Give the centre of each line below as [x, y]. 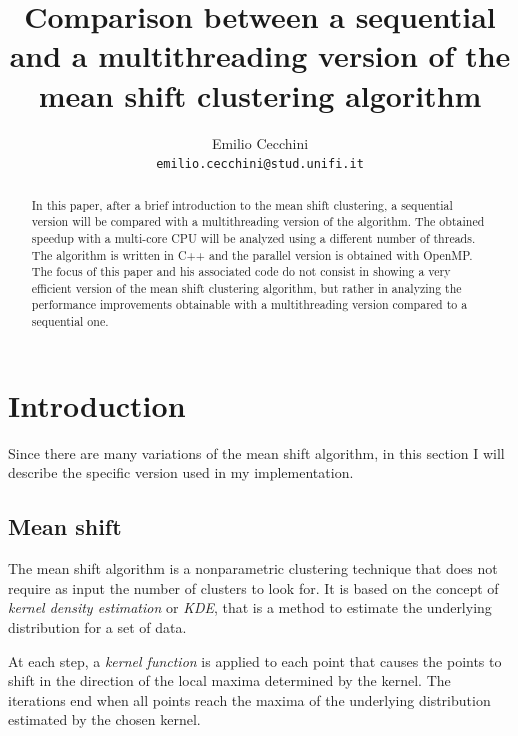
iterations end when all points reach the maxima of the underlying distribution [249, 699]
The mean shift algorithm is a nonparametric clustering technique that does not [253, 568]
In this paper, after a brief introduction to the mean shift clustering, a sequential [242, 204]
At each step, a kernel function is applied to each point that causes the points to [255, 660]
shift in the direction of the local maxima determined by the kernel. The [229, 680]
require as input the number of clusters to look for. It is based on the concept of [253, 587]
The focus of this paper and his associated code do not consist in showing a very [241, 271]
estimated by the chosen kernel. [104, 719]
